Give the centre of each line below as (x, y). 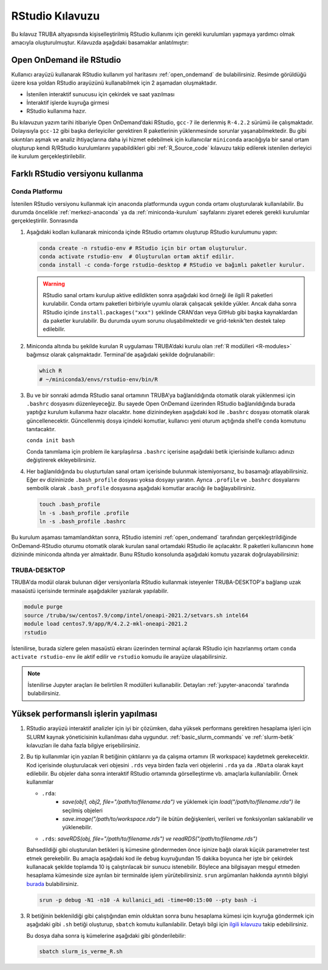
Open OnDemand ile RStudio (66, 60)
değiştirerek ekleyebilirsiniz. (61, 460)
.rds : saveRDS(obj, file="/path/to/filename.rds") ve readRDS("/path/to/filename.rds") (149, 838)
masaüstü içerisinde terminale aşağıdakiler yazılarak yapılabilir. (90, 591)
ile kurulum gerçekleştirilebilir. (49, 156)
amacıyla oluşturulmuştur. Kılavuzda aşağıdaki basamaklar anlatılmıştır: (100, 42)
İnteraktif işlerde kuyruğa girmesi (68, 103)
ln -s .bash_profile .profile (84, 513)
